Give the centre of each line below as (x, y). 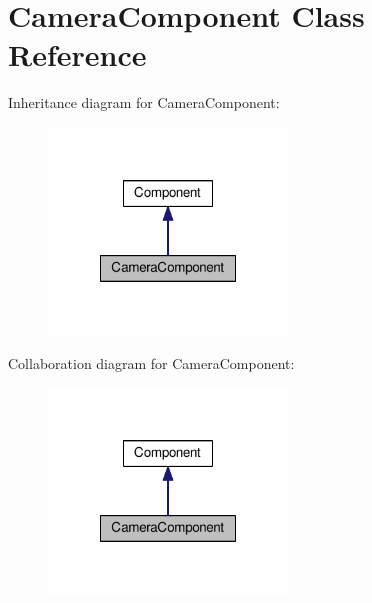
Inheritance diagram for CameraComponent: (144, 102)
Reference (77, 54)
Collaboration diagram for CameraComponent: (151, 362)
